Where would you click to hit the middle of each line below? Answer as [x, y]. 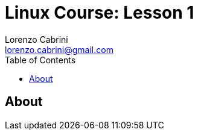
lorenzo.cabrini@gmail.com [59, 49]
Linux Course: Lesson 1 [100, 13]
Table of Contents [40, 60]
